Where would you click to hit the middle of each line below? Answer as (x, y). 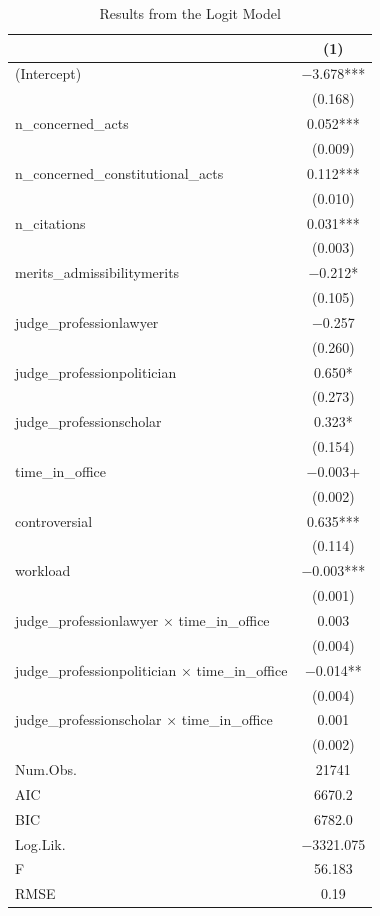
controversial (54, 520)
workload (43, 570)
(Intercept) (48, 73)
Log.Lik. (40, 843)
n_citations (50, 222)
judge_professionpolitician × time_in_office (151, 669)
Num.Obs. (46, 769)
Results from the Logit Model (190, 13)
